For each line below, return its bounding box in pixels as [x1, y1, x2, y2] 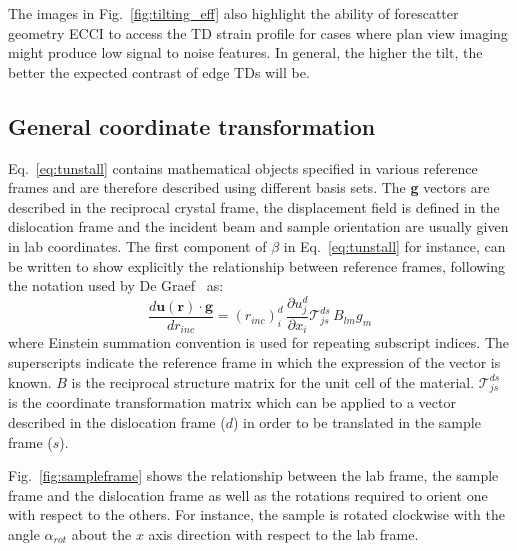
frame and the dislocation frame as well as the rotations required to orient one [8, 484, 488, 505]
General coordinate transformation [8, 110, 376, 141]
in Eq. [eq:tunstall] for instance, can [283, 235, 506, 256]
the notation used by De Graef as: [8, 275, 224, 296]
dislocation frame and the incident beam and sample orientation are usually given [8, 216, 509, 237]
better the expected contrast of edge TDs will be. [8, 61, 310, 82]
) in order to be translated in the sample [232, 411, 481, 432]
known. [8, 371, 52, 392]
